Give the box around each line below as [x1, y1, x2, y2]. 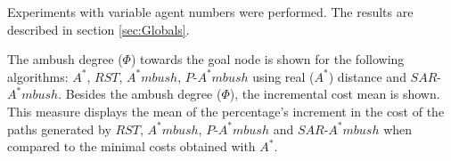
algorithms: [7, 67, 69, 85]
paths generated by [7, 119, 111, 138]
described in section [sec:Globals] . [7, 20, 190, 38]
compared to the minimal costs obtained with [7, 137, 256, 156]
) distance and [328, 67, 406, 85]
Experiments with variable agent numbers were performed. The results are [7, 3, 414, 20]
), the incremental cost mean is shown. [229, 85, 440, 103]
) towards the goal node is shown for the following [130, 50, 405, 68]
